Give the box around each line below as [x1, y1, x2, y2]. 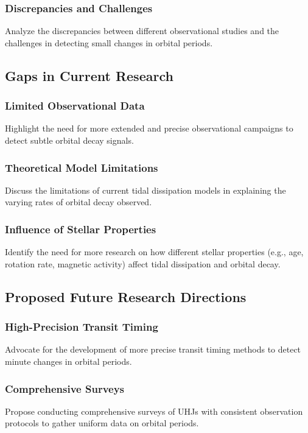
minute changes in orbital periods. [5, 355, 132, 367]
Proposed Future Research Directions [5, 287, 247, 306]
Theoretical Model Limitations [5, 160, 158, 175]
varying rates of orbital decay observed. [5, 195, 152, 208]
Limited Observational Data [5, 98, 145, 113]
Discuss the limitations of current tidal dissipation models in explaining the [5, 183, 286, 196]
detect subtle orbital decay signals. [5, 134, 134, 146]
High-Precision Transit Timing [5, 319, 158, 334]
